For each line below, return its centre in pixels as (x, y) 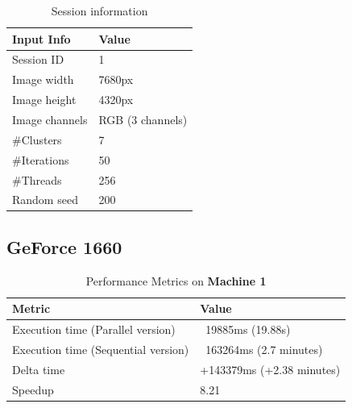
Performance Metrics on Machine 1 (176, 280)
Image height (44, 100)
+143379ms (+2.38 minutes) (270, 369)
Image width (43, 79)
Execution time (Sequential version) (101, 349)
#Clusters (37, 139)
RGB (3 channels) (143, 119)
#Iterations (41, 159)
